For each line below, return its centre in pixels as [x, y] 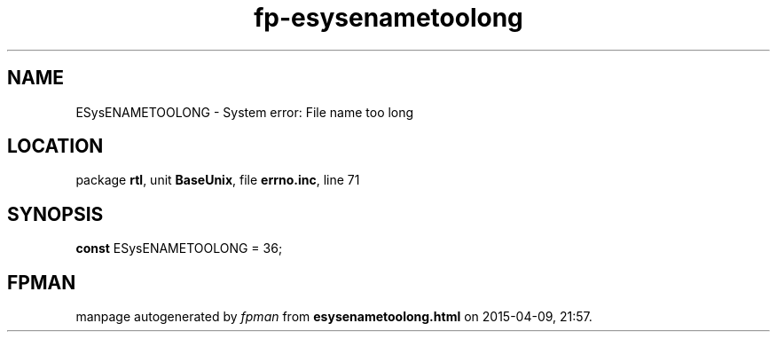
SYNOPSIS [55, 214]
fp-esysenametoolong [388, 18]
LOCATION [55, 146]
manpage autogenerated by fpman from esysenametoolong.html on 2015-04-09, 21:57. [334, 317]
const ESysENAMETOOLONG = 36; [179, 248]
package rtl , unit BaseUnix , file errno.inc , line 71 [218, 180]
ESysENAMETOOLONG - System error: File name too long [245, 112]
